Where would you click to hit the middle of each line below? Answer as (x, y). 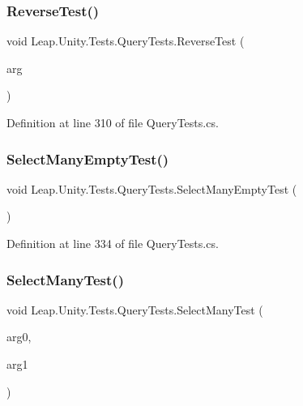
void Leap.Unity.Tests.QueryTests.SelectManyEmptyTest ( (152, 188)
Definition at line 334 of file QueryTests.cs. (113, 243)
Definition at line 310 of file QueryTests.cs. (113, 122)
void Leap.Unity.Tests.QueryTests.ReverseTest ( (126, 41)
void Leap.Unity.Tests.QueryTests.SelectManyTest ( (135, 309)
